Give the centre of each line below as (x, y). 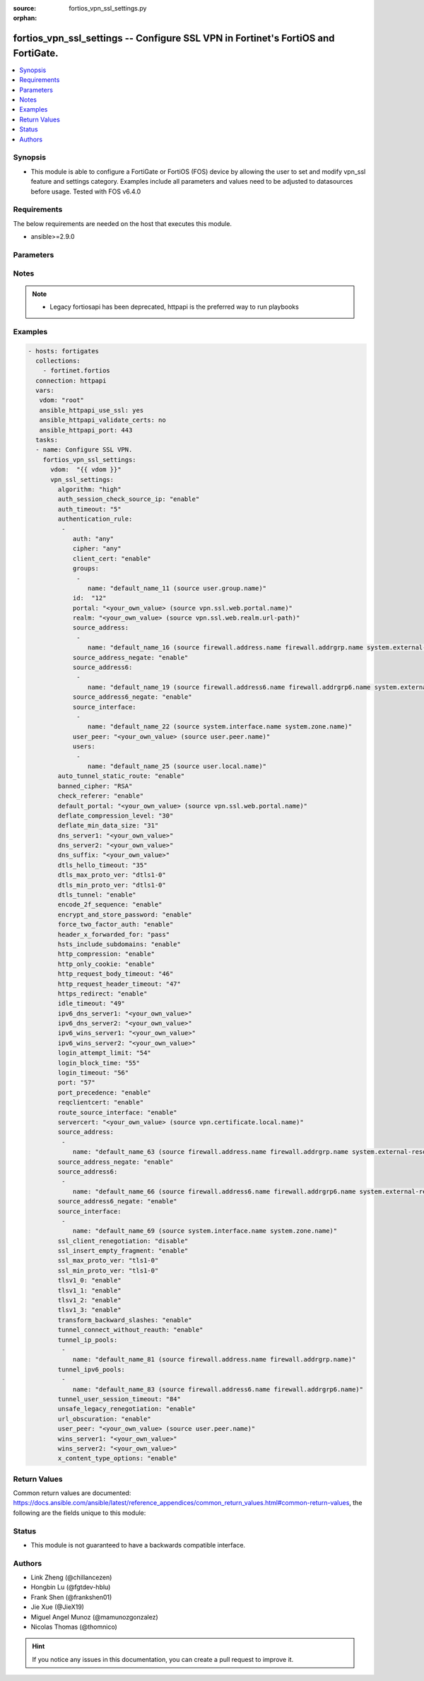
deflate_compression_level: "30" (116, 815)
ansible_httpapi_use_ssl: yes (92, 410)
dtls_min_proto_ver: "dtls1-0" (112, 885)
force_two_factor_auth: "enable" (116, 925)
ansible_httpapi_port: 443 (86, 430)
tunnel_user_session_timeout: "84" (119, 1399)
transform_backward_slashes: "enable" (125, 1320)
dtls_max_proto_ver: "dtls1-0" (112, 875)
